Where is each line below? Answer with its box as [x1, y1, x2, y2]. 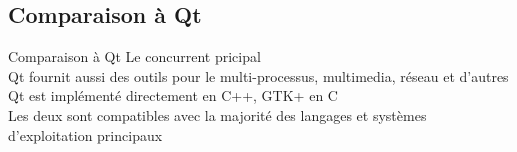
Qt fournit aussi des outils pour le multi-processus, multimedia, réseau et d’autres [8, 65, 509, 86]
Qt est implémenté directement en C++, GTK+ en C [8, 85, 338, 106]
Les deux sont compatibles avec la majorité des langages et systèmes [8, 104, 427, 125]
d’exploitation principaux [8, 124, 163, 145]
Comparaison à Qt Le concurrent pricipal [8, 46, 261, 67]
